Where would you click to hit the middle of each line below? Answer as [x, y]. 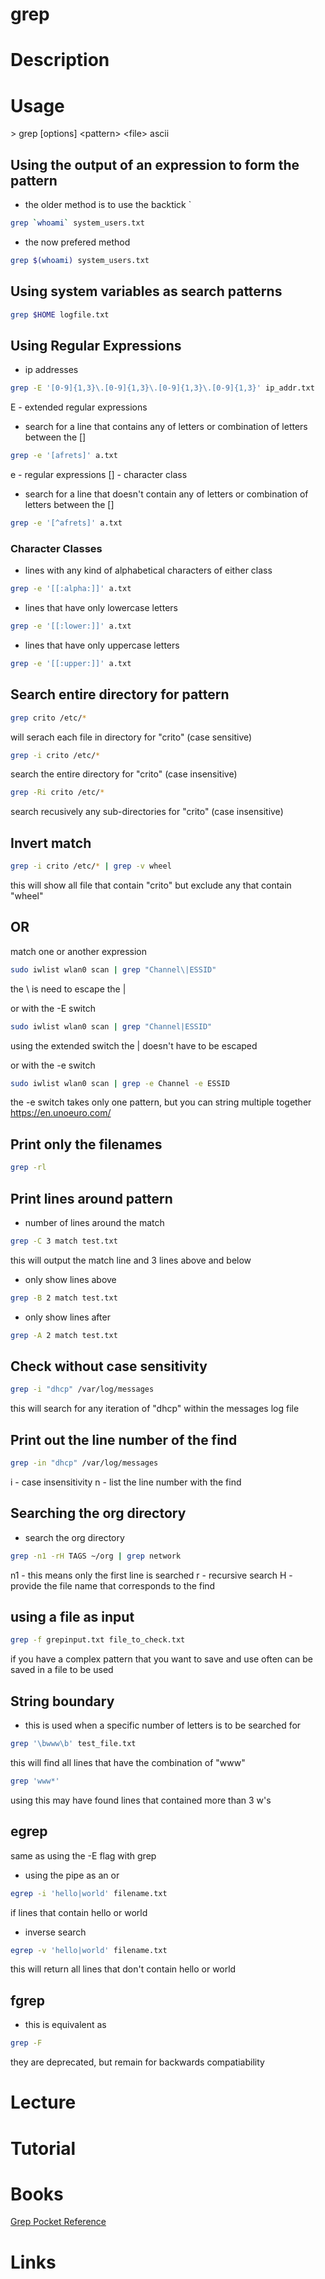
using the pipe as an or [72, 1875]
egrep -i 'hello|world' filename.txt [89, 1893]
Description [60, 60]
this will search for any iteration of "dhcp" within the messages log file [155, 1409]
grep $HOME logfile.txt [60, 314]
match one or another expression [79, 951]
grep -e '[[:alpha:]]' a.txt [71, 589]
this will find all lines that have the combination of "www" [128, 1763]
